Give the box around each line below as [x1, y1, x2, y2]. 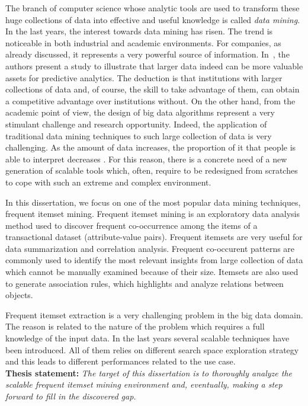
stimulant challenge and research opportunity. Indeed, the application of [5, 117, 267, 130]
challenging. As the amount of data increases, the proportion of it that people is [5, 141, 296, 154]
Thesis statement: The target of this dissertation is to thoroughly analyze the [5, 366, 292, 379]
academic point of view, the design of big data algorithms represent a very [5, 106, 275, 119]
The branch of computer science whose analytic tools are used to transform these [5, 2, 300, 14]
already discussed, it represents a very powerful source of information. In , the [5, 48, 290, 60]
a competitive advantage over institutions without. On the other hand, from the [5, 94, 296, 107]
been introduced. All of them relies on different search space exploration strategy [5, 343, 299, 356]
